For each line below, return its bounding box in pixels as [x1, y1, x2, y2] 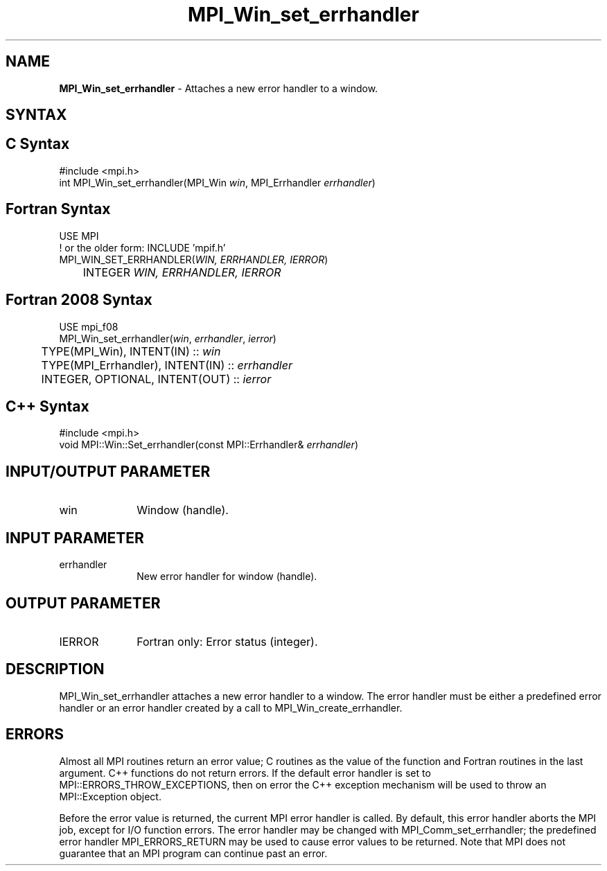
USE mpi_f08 [59, 320, 118, 333]
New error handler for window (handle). [137, 570, 317, 583]
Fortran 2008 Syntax [6, 291, 152, 309]
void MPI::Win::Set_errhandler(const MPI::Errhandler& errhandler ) [59, 439, 358, 451]
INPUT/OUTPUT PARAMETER [6, 462, 211, 480]
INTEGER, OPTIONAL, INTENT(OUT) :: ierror [41, 371, 272, 386]
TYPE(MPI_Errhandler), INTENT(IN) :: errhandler [41, 358, 292, 372]
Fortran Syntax [6, 200, 111, 218]
